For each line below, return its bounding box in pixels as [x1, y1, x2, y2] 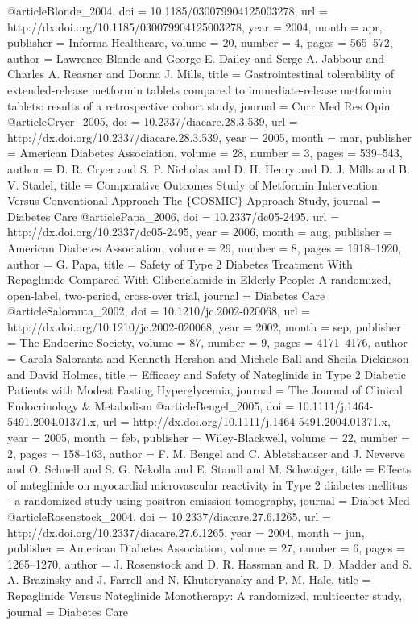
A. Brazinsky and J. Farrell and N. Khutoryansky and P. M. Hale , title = [7, 571, 371, 588]
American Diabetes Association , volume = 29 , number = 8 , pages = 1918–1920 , [7, 239, 402, 256]
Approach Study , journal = [246, 192, 381, 209]
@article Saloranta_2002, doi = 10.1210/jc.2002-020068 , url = [7, 302, 311, 319]
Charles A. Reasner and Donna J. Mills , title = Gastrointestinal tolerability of [7, 65, 394, 82]
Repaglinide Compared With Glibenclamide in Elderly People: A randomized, [7, 271, 391, 288]
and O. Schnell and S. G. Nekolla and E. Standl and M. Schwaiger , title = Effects [7, 460, 412, 477]
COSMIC [191, 192, 238, 209]
